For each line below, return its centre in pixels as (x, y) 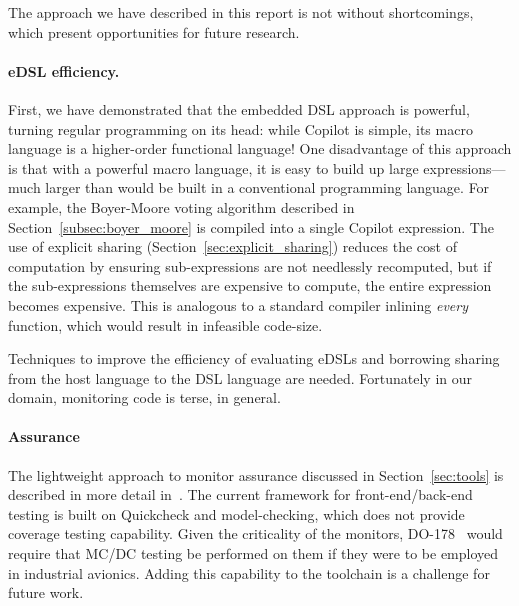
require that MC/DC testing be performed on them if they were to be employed (253, 553)
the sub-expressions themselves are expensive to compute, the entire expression (250, 285)
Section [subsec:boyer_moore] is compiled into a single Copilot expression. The (251, 226)
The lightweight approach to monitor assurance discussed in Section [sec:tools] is (256, 474)
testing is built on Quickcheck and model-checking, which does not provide (236, 513)
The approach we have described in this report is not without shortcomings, (241, 12)
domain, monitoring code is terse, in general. (144, 397)
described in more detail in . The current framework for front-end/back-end (240, 494)
